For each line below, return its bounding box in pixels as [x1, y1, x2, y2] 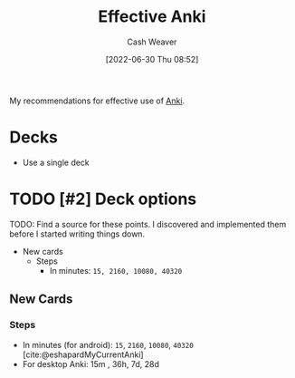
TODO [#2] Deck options [9, 189, 197, 209]
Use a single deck [22, 157, 90, 168]
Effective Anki [98, 6, 206, 27]
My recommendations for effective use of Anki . [9, 95, 186, 106]
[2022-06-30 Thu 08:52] [105, 53, 199, 64]
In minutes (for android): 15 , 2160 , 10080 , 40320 [22, 339, 195, 350]
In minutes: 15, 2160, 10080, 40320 [49, 265, 183, 276]
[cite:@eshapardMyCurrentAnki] [22, 349, 144, 360]
